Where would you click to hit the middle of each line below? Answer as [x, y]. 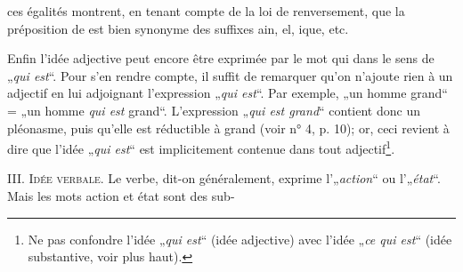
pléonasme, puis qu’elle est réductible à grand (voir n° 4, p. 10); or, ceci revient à [228, 128]
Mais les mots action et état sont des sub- [121, 196]
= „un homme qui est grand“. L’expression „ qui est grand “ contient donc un [214, 110]
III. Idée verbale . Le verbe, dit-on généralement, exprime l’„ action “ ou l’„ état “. [224, 178]
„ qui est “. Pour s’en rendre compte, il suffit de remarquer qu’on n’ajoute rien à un [230, 75]
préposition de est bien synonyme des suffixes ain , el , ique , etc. [178, 28]
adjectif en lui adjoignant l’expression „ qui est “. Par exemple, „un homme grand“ [227, 93]
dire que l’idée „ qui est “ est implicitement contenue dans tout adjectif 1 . [201, 147]
